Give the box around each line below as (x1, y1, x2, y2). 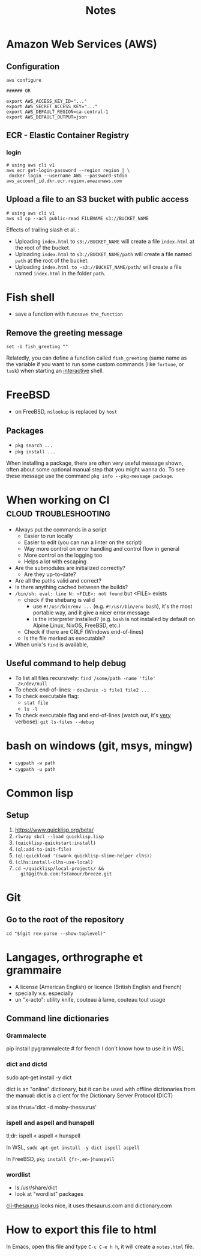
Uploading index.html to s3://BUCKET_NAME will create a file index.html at (14, 237, 195, 245)
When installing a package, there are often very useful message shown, (6, 459, 184, 467)
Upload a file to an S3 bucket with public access (6, 194, 189, 204)
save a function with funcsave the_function (14, 310, 123, 317)
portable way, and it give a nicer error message (32, 608, 150, 616)
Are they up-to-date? (23, 571, 76, 578)
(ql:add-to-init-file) (14, 846, 72, 853)
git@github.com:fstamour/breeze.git (20, 871, 112, 877)
